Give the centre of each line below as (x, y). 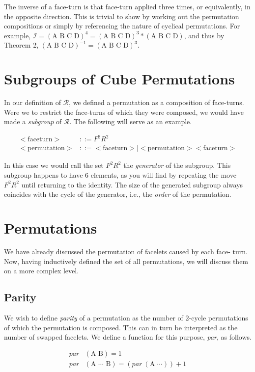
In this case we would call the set (54, 165)
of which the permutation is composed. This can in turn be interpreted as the (121, 327)
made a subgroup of (33, 121)
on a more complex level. (42, 271)
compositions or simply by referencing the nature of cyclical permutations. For (122, 26)
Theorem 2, (21, 45)
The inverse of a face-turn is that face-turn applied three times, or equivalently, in (127, 6)
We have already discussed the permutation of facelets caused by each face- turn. (126, 251)
